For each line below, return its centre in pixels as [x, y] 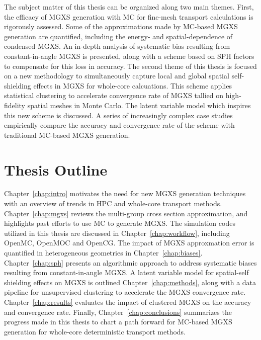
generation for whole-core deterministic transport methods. [95, 331]
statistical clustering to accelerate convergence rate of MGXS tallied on [114, 95]
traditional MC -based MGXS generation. [67, 135]
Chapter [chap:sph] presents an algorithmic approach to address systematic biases [130, 262]
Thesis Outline [56, 169]
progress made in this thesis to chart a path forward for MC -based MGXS [118, 322]
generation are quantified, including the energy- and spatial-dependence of [118, 36]
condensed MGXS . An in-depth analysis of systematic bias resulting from [117, 46]
